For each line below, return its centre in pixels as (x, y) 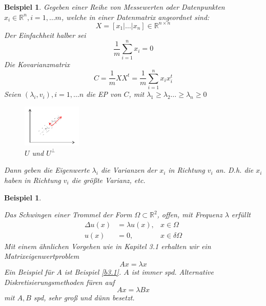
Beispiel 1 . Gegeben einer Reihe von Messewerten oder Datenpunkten (115, 7)
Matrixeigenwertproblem (42, 256)
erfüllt (241, 215)
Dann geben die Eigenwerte (47, 170)
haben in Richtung (33, 180)
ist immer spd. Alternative (172, 272)
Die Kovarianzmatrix (37, 64)
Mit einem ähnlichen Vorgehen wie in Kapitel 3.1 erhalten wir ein (108, 246)
